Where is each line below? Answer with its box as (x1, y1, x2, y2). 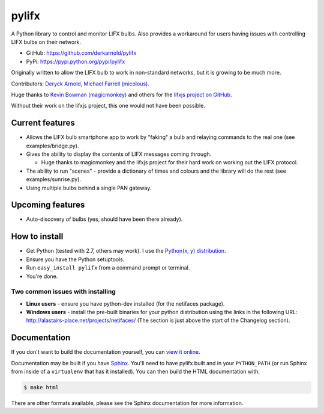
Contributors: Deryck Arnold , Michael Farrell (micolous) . (11, 80, 149, 87)
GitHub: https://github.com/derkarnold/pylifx (26, 49, 137, 57)
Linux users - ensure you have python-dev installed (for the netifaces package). (26, 300, 225, 307)
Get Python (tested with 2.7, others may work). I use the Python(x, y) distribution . (26, 247, 226, 255)
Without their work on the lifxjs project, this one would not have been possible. (11, 102, 205, 110)
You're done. (26, 273, 58, 280)
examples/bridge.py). (26, 142, 79, 149)
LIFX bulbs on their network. (11, 38, 81, 45)
